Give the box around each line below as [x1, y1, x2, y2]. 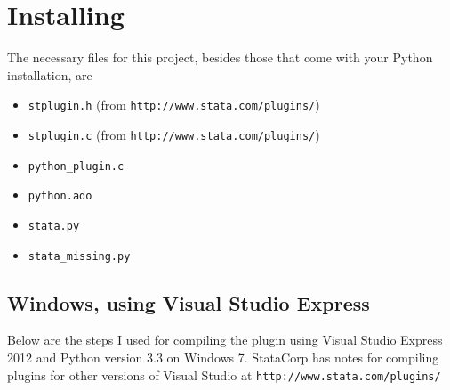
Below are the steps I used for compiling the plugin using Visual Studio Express [7, 330, 443, 349]
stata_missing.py [28, 249, 131, 263]
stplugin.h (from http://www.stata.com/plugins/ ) [28, 95, 320, 114]
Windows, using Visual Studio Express [7, 288, 370, 316]
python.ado [28, 190, 92, 203]
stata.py [28, 219, 80, 232]
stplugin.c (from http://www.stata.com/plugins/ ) [28, 125, 320, 143]
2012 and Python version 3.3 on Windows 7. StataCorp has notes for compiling [7, 348, 439, 367]
